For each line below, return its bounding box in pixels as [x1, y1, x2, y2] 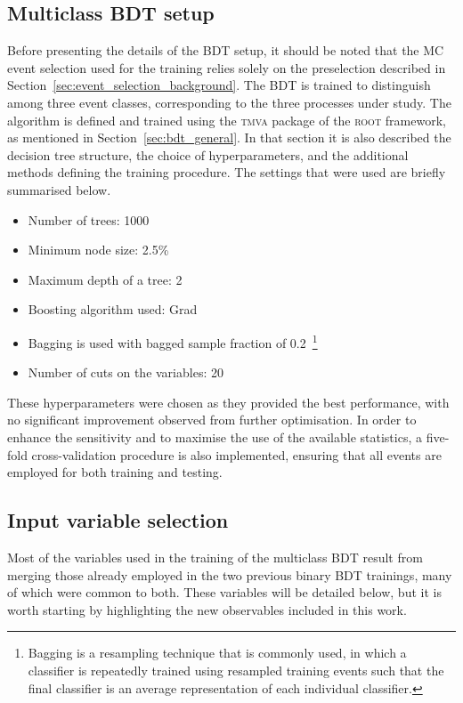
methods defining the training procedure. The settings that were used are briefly [7, 163, 446, 182]
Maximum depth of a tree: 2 [28, 270, 183, 288]
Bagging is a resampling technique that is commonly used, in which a [28, 643, 407, 662]
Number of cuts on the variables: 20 [28, 363, 223, 382]
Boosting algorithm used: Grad [28, 300, 198, 319]
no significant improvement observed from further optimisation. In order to [7, 410, 417, 429]
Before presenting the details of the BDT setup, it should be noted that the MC [7, 41, 444, 60]
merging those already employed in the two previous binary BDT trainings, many [7, 565, 452, 584]
